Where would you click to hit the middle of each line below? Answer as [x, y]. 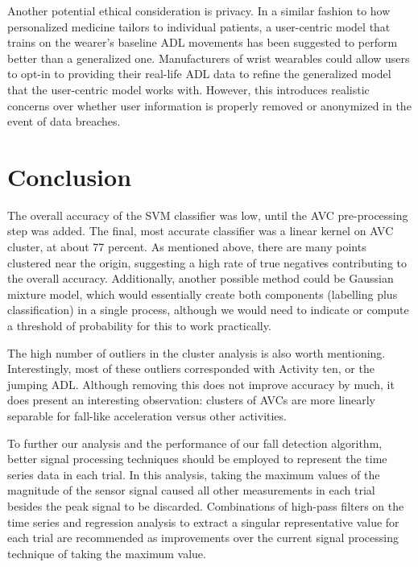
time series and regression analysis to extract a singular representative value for [203, 521]
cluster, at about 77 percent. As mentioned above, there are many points [187, 247]
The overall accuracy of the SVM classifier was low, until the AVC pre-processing [208, 215]
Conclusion [70, 176]
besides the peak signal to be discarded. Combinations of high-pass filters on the [206, 505]
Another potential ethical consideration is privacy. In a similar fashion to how [199, 10]
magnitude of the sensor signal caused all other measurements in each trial [191, 490]
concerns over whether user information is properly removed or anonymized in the [209, 105]
